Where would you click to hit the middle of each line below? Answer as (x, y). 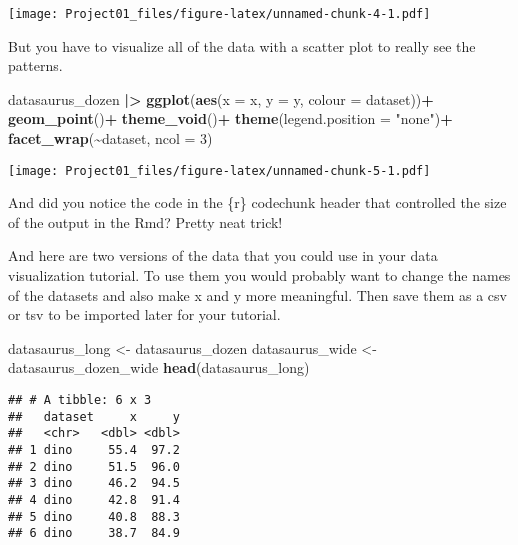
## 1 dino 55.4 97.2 (94, 450)
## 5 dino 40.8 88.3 (94, 516)
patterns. (35, 65)
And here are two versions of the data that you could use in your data (223, 255)
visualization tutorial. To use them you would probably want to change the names (259, 275)
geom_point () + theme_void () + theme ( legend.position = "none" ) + (230, 118)
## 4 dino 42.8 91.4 (94, 499)
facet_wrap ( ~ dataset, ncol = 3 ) (110, 138)
